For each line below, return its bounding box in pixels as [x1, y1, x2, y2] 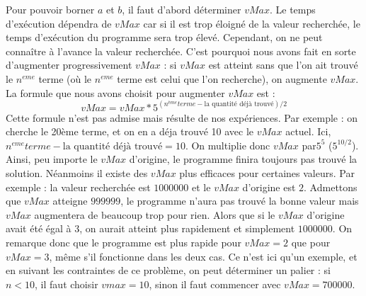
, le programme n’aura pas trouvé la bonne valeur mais [120, 193, 359, 208]
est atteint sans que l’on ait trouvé [208, 57, 358, 72]
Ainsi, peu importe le [6, 152, 98, 166]
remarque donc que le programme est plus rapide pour [6, 234, 241, 249]
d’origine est [242, 179, 296, 194]
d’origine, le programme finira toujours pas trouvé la [129, 152, 358, 166]
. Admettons [304, 179, 358, 194]
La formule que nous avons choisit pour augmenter [6, 85, 225, 100]
